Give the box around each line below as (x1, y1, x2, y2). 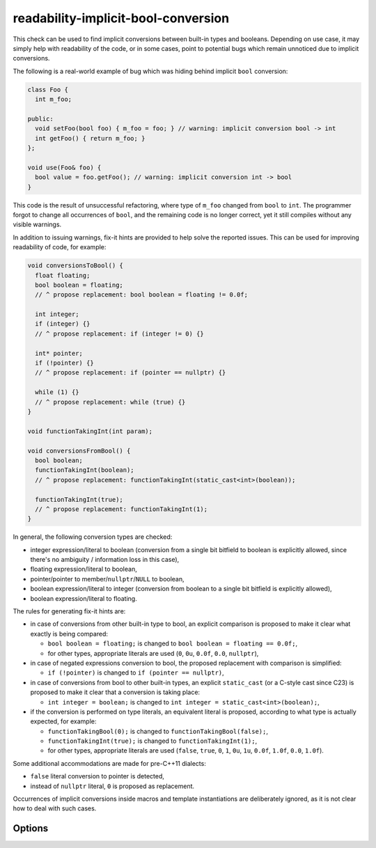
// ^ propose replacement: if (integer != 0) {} (35, 329, 205, 338)
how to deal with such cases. (13, 804, 97, 812)
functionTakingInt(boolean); (35, 466, 135, 474)
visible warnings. (13, 220, 62, 229)
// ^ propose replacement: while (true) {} (35, 398, 186, 406)
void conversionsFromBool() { (27, 446, 131, 455)
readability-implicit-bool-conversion (13, 10, 230, 26)
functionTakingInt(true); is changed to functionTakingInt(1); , (47, 737, 258, 745)
